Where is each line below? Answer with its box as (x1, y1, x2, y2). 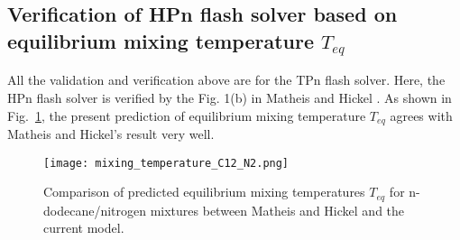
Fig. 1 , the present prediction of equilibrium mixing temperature (7, 106, 366, 125)
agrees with (390, 106, 453, 125)
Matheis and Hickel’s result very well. (7, 125, 215, 143)
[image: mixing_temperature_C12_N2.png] (43, 156, 290, 170)
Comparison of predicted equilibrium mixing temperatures (43, 182, 365, 201)
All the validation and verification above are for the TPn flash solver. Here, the (7, 70, 446, 89)
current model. (43, 218, 124, 237)
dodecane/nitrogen (43, 200, 147, 219)
